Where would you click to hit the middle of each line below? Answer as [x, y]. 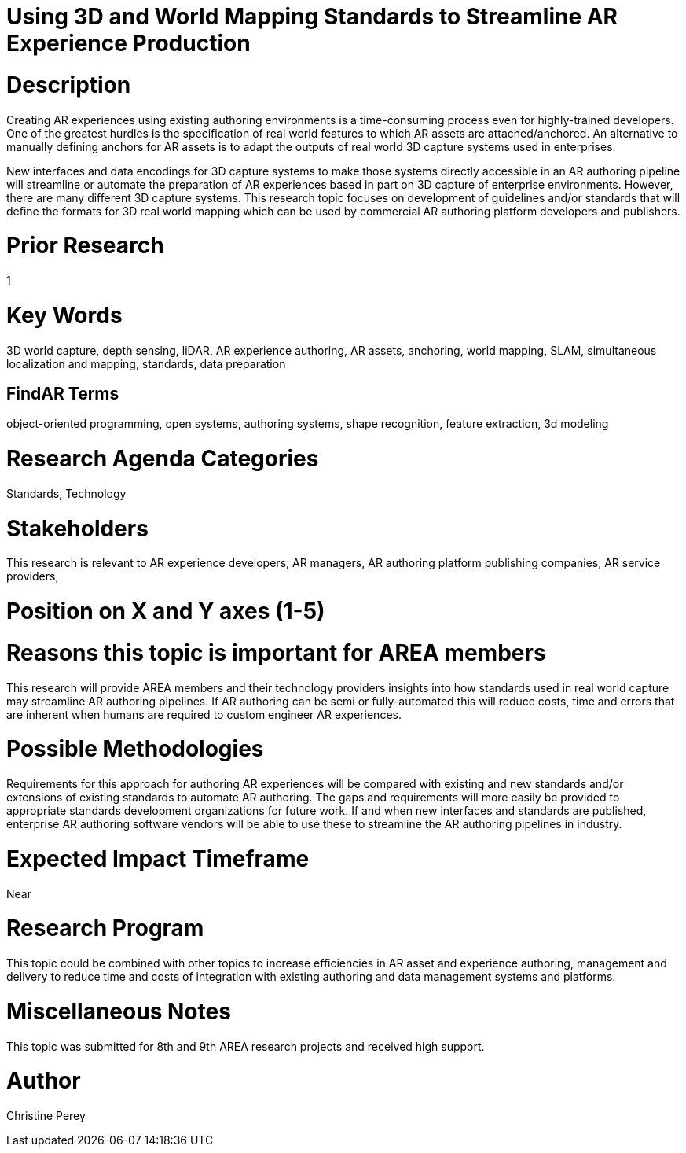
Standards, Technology [66, 493]
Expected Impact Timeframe [158, 858]
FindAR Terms [63, 393]
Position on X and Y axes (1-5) [166, 611]
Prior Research [85, 246]
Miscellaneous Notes [119, 1011]
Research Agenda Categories [163, 459]
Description [69, 85]
